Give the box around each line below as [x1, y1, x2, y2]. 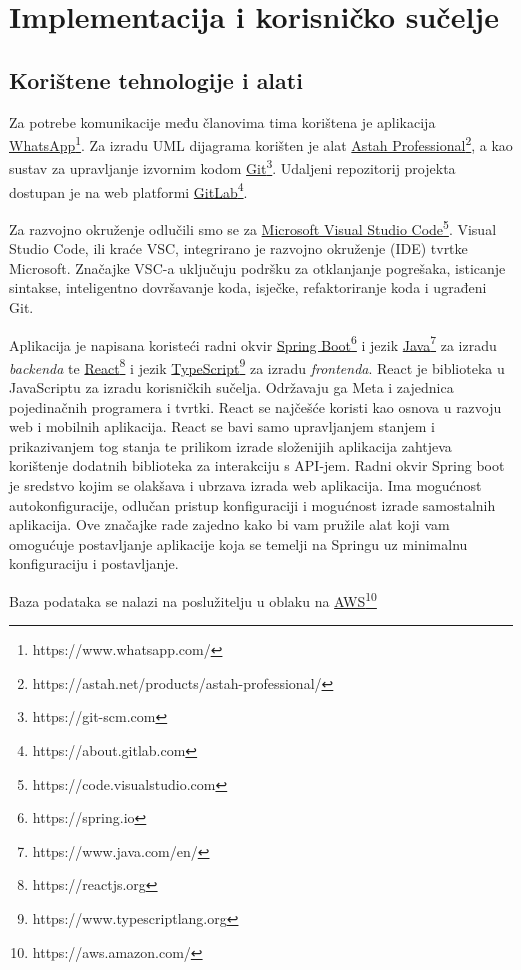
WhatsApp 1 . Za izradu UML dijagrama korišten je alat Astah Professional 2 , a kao [9, 132, 513, 155]
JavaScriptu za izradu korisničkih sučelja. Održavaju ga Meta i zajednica [9, 377, 454, 398]
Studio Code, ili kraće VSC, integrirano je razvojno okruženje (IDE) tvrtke [9, 238, 468, 259]
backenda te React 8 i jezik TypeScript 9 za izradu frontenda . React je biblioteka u [9, 354, 505, 378]
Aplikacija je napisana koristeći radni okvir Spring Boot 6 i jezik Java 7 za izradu [9, 331, 497, 355]
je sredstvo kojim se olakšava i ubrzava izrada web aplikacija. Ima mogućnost [9, 475, 482, 496]
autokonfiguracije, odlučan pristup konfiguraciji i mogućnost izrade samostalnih [9, 494, 496, 515]
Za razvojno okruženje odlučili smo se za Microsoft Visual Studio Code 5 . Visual [9, 215, 497, 239]
